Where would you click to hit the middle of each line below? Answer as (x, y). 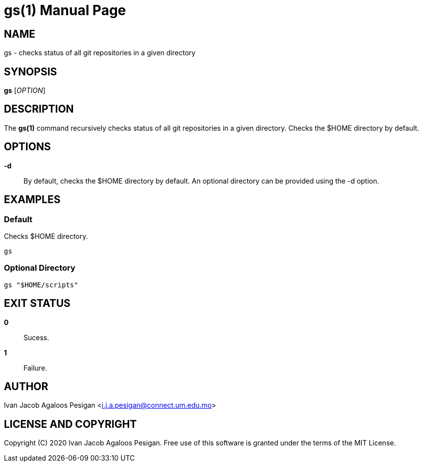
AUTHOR (26, 386)
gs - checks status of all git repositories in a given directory (100, 53)
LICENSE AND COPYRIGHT (70, 424)
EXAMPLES (32, 200)
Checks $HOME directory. (46, 236)
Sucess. (36, 337)
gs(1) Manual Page (65, 10)
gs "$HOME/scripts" (41, 285)
